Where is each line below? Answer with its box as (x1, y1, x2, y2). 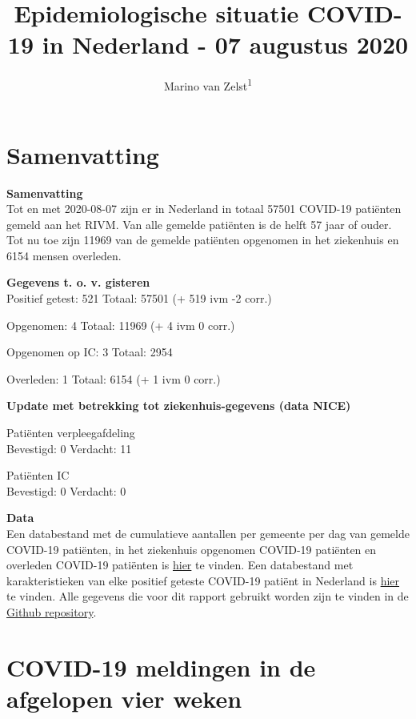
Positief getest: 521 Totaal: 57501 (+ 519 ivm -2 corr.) (6, 290, 272, 307)
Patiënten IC (6, 467, 70, 484)
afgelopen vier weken (6, 681, 242, 714)
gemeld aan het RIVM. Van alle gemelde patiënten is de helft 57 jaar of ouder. (6, 215, 392, 232)
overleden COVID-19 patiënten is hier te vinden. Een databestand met (6, 556, 354, 573)
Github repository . (6, 603, 97, 620)
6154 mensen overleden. (6, 247, 122, 263)
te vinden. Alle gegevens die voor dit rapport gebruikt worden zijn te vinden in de (6, 588, 409, 605)
